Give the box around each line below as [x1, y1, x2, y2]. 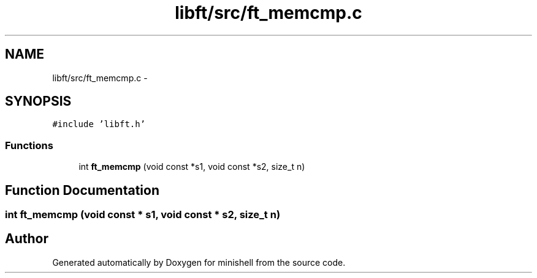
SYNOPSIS [5, 93, 72, 109]
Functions [5, 139, 53, 152]
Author [5, 231, 48, 247]
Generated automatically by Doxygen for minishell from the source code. [52, 257, 346, 268]
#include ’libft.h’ [52, 119, 146, 130]
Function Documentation [5, 182, 159, 198]
